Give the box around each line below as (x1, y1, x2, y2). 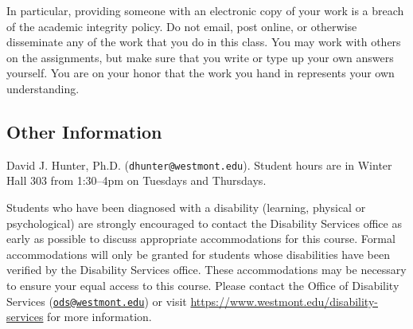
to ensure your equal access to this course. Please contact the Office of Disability (6, 276, 399, 293)
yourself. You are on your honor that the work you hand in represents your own (6, 65, 395, 81)
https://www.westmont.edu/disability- (190, 292, 378, 309)
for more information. (47, 308, 152, 325)
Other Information (6, 119, 162, 143)
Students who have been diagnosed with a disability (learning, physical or (6, 199, 366, 216)
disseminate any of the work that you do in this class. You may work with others (6, 33, 401, 50)
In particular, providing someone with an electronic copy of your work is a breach (6, 2, 404, 18)
